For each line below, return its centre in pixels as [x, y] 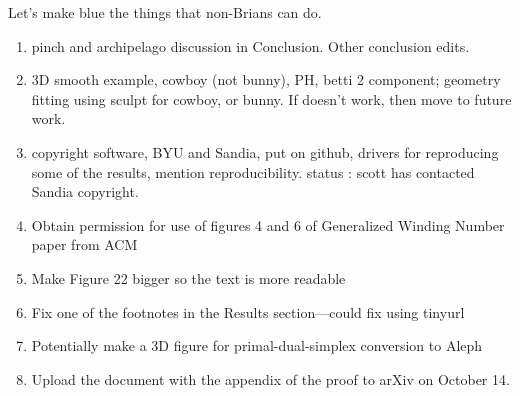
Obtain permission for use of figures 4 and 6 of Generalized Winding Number [268, 224]
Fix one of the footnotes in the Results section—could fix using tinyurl [248, 311]
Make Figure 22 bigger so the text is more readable [188, 277]
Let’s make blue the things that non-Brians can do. [165, 12]
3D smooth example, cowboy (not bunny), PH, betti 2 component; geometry [266, 79]
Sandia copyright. [85, 191]
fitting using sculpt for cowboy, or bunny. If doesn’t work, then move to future [271, 98]
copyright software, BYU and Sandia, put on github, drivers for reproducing [265, 151]
